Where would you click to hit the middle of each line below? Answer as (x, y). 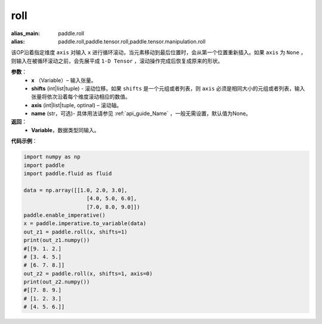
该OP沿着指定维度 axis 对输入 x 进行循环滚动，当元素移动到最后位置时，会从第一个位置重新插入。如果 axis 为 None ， (159, 52)
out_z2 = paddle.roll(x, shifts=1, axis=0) (88, 273)
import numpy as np (52, 157)
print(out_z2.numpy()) (57, 282)
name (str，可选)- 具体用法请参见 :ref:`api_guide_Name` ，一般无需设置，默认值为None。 (141, 114)
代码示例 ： (24, 141)
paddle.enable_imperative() (64, 215)
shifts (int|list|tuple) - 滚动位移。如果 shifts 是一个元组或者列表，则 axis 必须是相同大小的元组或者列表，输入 (168, 88)
